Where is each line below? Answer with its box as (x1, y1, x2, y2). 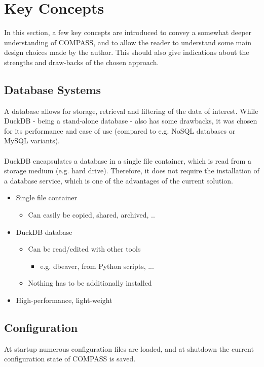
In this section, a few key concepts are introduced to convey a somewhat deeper (4, 27, 252, 38)
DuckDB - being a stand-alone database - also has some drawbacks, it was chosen (4, 115, 257, 126)
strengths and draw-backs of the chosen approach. (4, 56, 159, 67)
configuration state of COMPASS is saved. (4, 353, 136, 364)
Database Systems (4, 81, 101, 97)
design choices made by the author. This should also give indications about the (4, 47, 249, 57)
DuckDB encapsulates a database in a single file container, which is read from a (4, 155, 251, 166)
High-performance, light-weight (16, 295, 112, 305)
